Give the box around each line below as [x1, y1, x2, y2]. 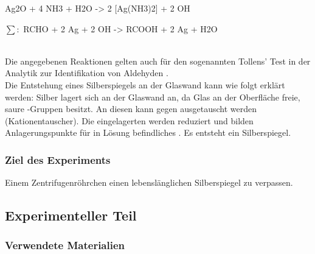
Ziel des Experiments [5, 152, 111, 167]
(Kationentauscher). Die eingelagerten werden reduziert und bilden [5, 114, 254, 127]
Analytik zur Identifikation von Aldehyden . [5, 66, 168, 79]
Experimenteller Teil [5, 206, 137, 225]
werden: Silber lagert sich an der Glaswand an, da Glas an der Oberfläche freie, [5, 90, 300, 103]
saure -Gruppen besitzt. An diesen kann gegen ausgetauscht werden [5, 102, 257, 115]
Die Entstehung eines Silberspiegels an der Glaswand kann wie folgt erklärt [5, 78, 285, 91]
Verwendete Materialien [5, 238, 125, 253]
